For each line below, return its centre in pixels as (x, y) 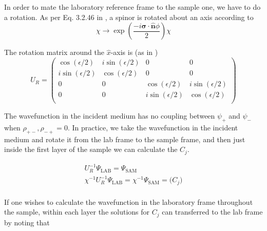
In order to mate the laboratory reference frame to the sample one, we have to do (132, 7)
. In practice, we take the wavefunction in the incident (153, 127)
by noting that (27, 222)
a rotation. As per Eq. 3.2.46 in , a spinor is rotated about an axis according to (129, 17)
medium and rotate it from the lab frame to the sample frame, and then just (125, 139)
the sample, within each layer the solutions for (77, 212)
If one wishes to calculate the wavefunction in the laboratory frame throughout (129, 201)
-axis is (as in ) (134, 52)
